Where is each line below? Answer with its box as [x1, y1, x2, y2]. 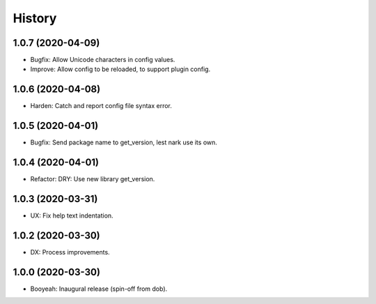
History [13, 10, 57, 26]
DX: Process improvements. [30, 248, 111, 256]
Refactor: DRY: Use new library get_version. [30, 175, 155, 183]
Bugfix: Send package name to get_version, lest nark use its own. [30, 138, 217, 146]
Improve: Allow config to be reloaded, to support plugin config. [30, 65, 211, 73]
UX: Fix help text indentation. [30, 211, 114, 220]
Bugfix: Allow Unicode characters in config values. [30, 56, 175, 64]
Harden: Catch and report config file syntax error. [30, 102, 172, 110]
